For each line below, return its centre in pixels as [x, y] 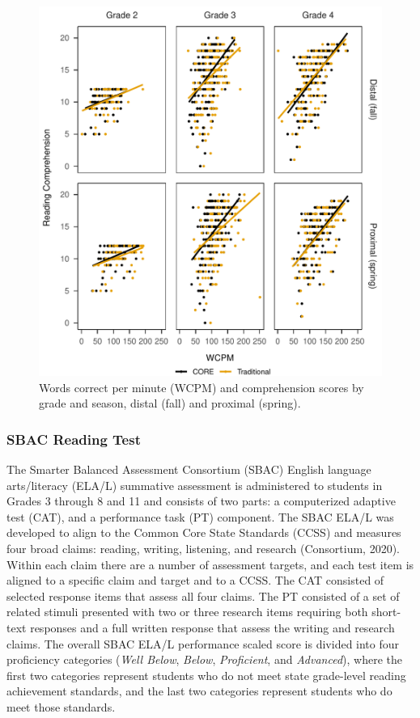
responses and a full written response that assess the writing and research [212, 627]
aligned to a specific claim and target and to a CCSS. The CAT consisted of [195, 580]
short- [386, 612]
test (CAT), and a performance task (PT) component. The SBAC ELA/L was [200, 516]
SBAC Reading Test [74, 439]
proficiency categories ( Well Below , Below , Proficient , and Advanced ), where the [204, 659]
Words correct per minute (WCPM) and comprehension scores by [202, 387]
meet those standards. [61, 706]
